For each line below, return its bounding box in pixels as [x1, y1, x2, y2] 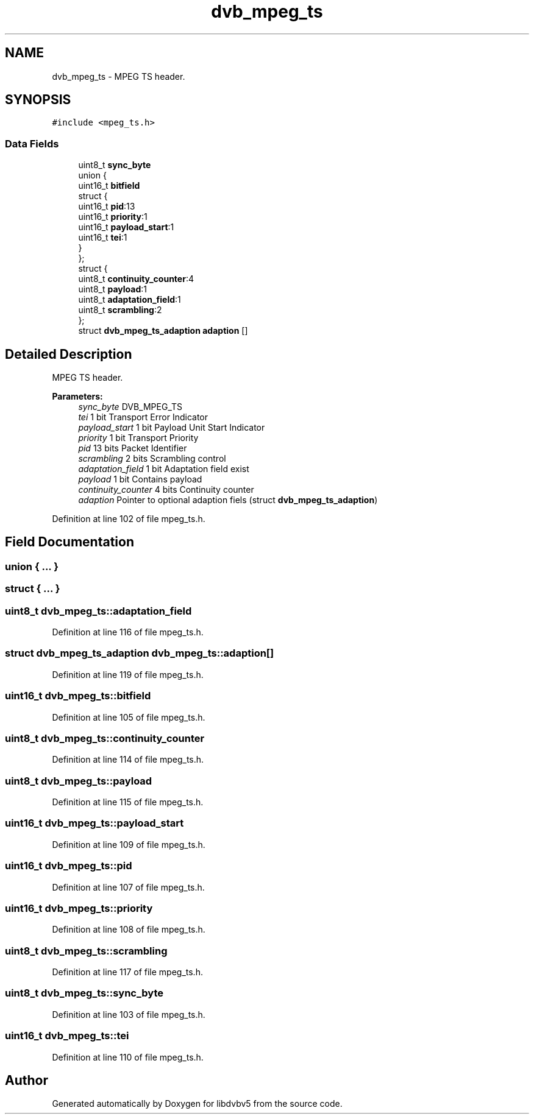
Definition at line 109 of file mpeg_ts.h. [52, 839, 205, 850]
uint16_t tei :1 [78, 232, 127, 243]
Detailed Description [5, 346, 132, 362]
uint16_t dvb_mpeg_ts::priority [5, 902, 153, 914]
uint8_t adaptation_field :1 [78, 294, 181, 305]
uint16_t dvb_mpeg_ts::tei [5, 1029, 129, 1042]
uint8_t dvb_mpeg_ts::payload [5, 774, 152, 787]
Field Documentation [5, 534, 134, 550]
